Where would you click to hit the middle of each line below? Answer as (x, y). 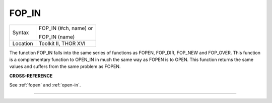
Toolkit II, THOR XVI (62, 43)
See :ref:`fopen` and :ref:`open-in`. (45, 85)
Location (23, 43)
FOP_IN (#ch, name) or (66, 28)
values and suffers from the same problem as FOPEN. (65, 66)
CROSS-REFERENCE (31, 75)
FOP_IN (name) (57, 36)
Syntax (21, 32)
